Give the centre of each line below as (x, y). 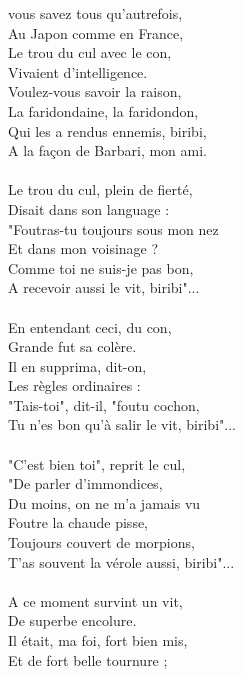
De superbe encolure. (72, 620)
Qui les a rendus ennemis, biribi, (107, 130)
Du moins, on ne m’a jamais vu (104, 502)
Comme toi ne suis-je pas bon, (101, 267)
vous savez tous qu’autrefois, (95, 13)
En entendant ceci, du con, (90, 326)
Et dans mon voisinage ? (83, 248)
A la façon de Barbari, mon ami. (107, 150)
